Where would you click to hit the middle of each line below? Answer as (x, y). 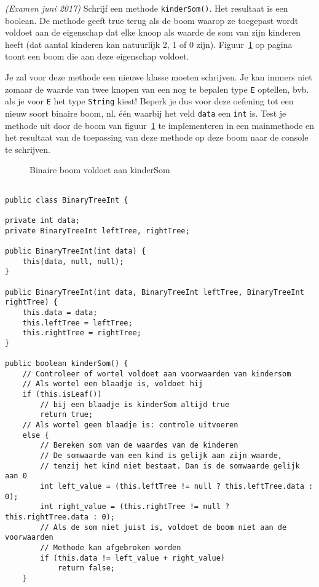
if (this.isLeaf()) (62, 395)
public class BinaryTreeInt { (67, 200)
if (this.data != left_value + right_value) (132, 558)
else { (36, 435)
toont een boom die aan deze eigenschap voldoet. (97, 56)
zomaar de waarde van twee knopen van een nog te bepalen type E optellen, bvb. (157, 89)
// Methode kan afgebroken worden (111, 547)
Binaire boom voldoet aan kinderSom (100, 170)
